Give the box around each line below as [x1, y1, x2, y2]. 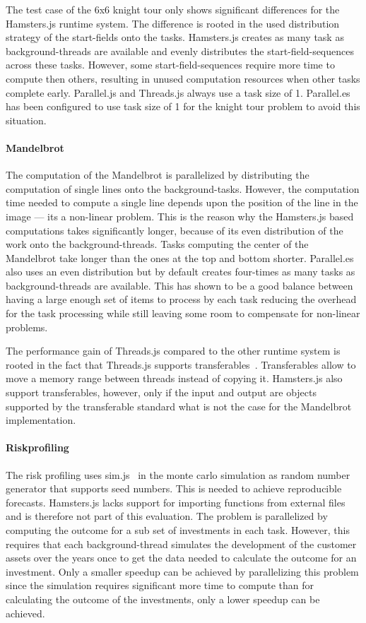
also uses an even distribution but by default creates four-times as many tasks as [6, 264, 355, 279]
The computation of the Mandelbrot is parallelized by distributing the [6, 167, 309, 182]
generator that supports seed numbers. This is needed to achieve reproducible [6, 481, 342, 496]
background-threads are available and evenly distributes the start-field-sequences [6, 43, 354, 58]
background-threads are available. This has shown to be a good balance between [6, 278, 353, 292]
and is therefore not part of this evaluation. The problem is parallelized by [6, 509, 328, 523]
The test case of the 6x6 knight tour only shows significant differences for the [6, 2, 340, 16]
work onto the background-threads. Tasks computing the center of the [6, 237, 309, 251]
